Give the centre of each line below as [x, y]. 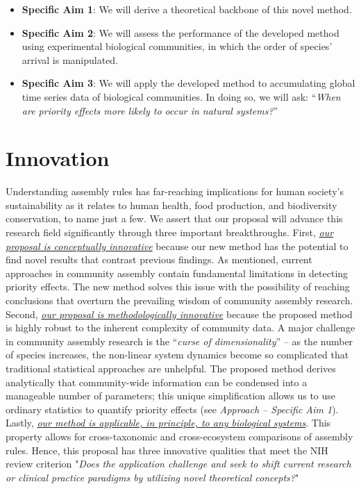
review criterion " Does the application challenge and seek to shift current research [178, 464]
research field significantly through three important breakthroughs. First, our [170, 232]
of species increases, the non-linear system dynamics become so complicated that [177, 355]
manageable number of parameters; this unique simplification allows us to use [171, 396]
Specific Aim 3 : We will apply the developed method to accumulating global [188, 83]
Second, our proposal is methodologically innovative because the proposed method [179, 314]
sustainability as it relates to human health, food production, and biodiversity [171, 205]
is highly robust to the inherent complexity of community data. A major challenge [180, 328]
